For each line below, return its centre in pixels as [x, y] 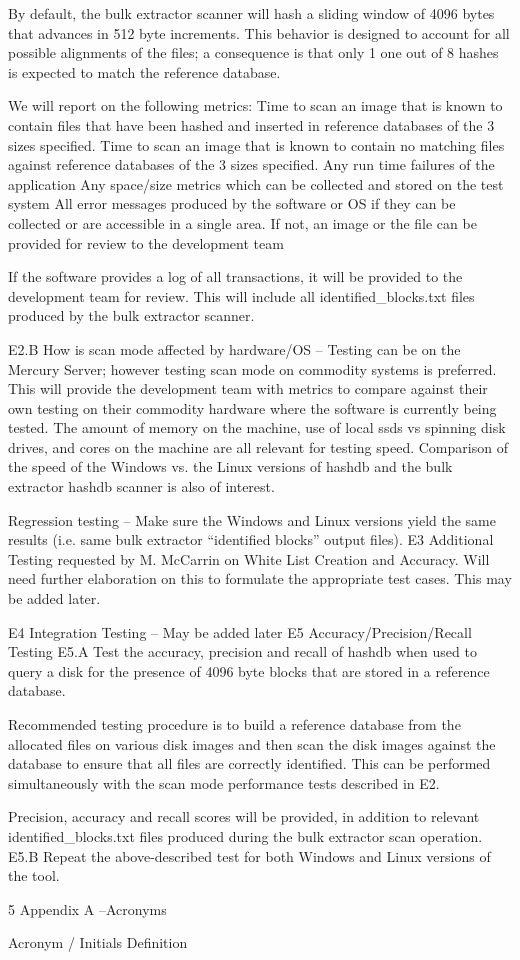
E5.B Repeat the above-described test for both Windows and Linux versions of [249, 855]
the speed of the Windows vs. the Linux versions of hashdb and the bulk [230, 466]
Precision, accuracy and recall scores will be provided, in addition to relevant [244, 816]
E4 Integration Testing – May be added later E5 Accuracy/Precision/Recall [240, 631]
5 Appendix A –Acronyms [87, 908]
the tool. [34, 875]
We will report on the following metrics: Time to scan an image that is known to [255, 105]
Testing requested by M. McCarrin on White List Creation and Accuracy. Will [249, 558]
